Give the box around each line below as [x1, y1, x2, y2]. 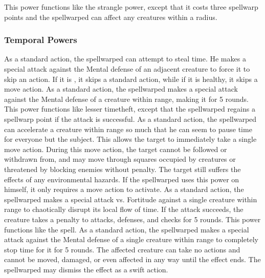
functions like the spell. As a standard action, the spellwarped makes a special [4, 224, 249, 234]
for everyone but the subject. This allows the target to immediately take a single [4, 134, 257, 144]
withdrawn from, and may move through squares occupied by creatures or [4, 154, 236, 164]
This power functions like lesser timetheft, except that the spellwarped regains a [4, 103, 255, 114]
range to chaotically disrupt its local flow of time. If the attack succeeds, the [4, 204, 244, 215]
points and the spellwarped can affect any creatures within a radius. [4, 11, 217, 22]
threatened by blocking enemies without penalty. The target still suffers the [4, 163, 241, 174]
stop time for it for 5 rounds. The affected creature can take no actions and [4, 244, 240, 254]
